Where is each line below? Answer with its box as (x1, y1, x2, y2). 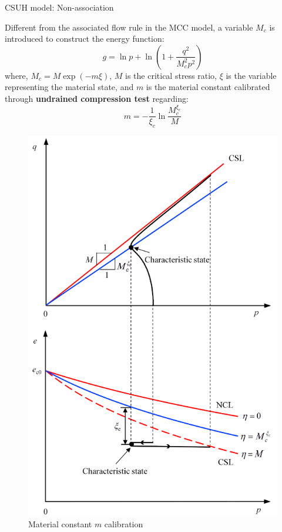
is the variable (226, 69, 277, 81)
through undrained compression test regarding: (5, 92, 189, 104)
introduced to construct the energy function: (5, 32, 164, 45)
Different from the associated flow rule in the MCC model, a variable (5, 21, 253, 33)
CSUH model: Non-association (5, 1, 114, 13)
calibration (104, 517, 143, 530)
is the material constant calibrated (146, 81, 270, 93)
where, (5, 69, 28, 81)
